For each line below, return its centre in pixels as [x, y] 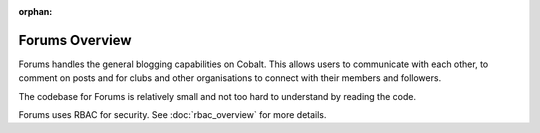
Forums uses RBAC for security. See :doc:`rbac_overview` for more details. [172, 115]
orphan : [35, 11]
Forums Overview [75, 40]
